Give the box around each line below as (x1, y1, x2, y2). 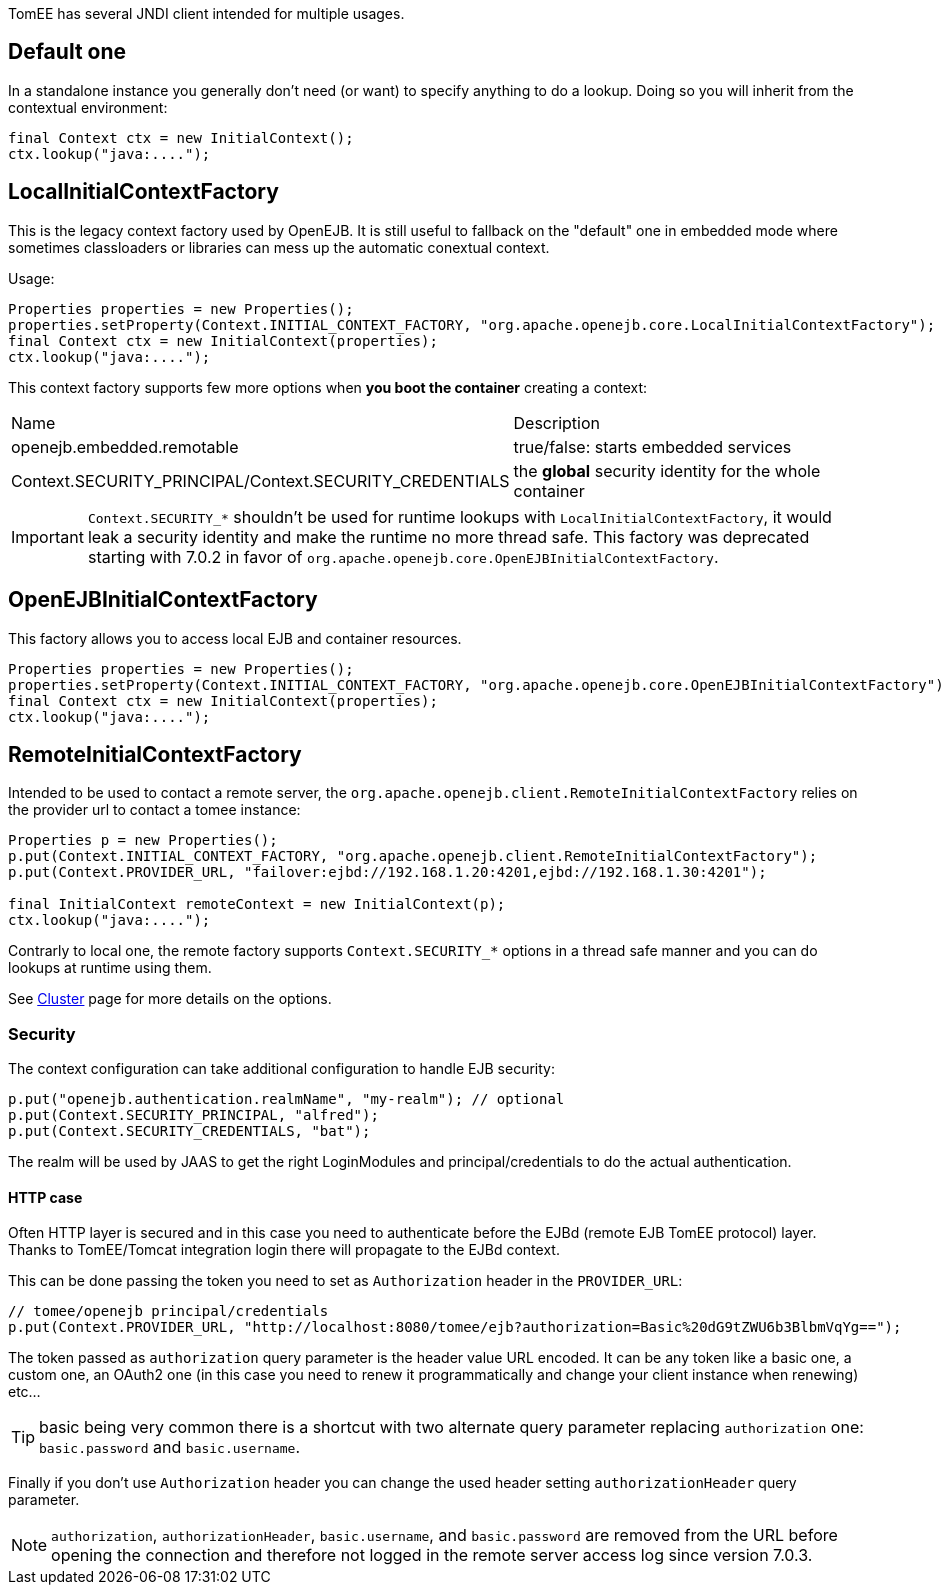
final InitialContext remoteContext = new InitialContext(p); (8, 896, 506, 913)
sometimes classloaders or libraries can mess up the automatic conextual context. (8, 238, 550, 256)
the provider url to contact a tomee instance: (8, 801, 301, 819)
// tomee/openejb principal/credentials (8, 1303, 329, 1320)
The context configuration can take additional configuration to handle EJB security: (8, 1060, 555, 1078)
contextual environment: (8, 98, 168, 116)
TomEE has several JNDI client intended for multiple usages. (8, 5, 405, 22)
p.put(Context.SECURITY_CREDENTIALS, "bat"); (8, 1123, 371, 1140)
